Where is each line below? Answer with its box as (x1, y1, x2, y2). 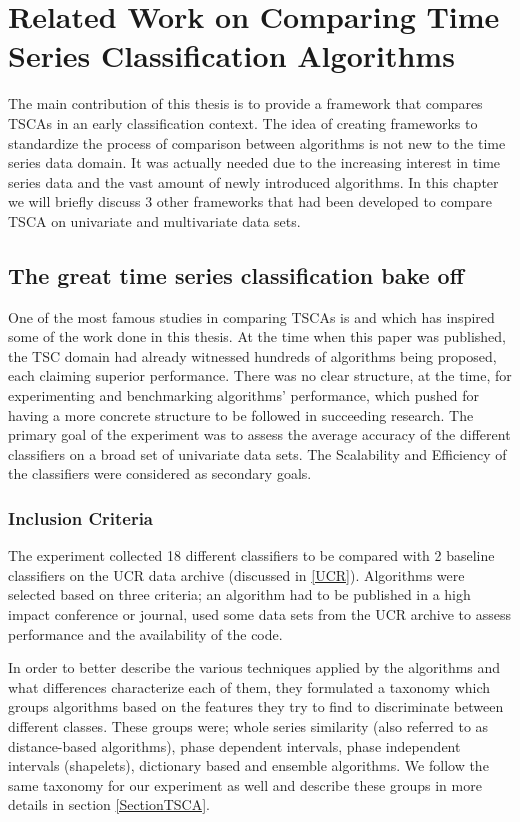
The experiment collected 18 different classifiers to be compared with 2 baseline (8, 545, 495, 566)
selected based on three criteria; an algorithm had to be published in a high (8, 584, 471, 605)
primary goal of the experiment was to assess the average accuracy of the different (8, 424, 511, 445)
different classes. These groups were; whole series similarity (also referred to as (8, 715, 489, 736)
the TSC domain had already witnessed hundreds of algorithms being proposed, (8, 345, 497, 366)
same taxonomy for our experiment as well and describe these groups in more (8, 774, 482, 795)
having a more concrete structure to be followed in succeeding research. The (8, 404, 474, 425)
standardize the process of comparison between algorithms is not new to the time (8, 132, 506, 153)
